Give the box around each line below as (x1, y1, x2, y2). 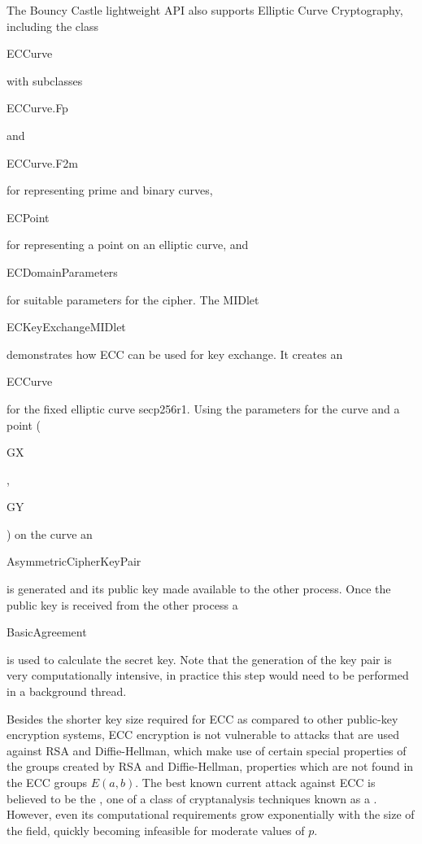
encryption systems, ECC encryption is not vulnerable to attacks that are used (7, 726, 400, 743)
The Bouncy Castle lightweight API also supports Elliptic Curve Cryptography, (7, 2, 403, 18)
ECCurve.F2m (7, 154, 78, 171)
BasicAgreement (7, 623, 87, 641)
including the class (7, 17, 98, 34)
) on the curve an (7, 525, 93, 542)
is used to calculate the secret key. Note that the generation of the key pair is (7, 650, 392, 667)
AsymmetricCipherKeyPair (7, 553, 141, 570)
